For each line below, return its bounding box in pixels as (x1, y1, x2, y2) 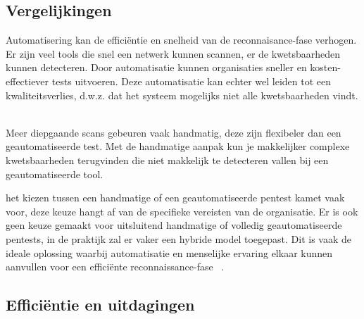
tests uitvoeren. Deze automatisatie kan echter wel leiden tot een (51, 73, 332, 88)
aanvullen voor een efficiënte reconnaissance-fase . (6, 259, 225, 274)
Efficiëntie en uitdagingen (6, 294, 195, 315)
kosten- (310, 60, 341, 75)
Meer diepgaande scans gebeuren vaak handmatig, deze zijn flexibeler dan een (6, 125, 341, 139)
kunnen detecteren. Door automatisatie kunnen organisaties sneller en (6, 60, 307, 75)
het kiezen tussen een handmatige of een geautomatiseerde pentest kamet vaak (6, 190, 345, 205)
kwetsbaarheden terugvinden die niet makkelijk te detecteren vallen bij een (6, 152, 329, 167)
